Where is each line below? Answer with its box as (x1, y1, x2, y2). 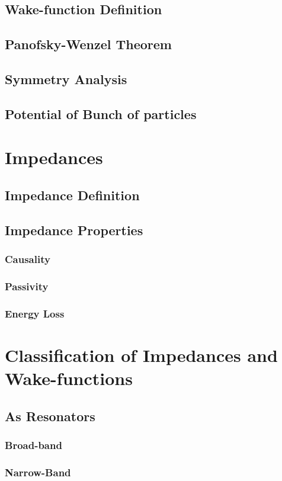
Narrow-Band (5, 464, 71, 479)
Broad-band (5, 437, 62, 452)
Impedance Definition (5, 185, 140, 204)
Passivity (5, 278, 49, 293)
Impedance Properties (5, 220, 143, 239)
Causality (5, 251, 50, 266)
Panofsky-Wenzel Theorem (5, 35, 172, 53)
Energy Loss (5, 306, 65, 320)
